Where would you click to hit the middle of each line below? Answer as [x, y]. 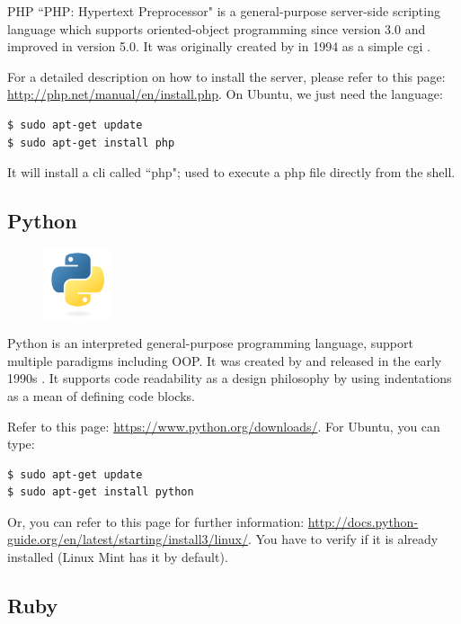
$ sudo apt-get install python [101, 492]
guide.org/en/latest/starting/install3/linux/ [128, 539]
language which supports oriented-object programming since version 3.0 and [217, 28]
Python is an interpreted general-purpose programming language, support [210, 343]
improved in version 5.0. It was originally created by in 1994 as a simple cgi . [219, 46]
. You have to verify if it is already [343, 539]
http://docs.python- [363, 521]
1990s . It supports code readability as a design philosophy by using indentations [230, 378]
